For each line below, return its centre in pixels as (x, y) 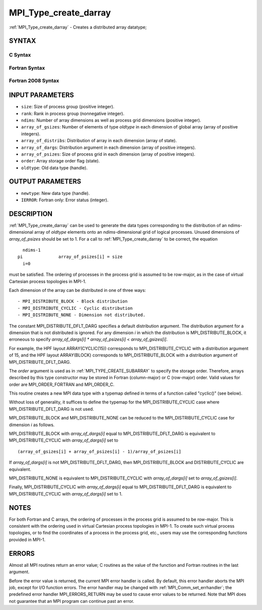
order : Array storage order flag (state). (60, 161)
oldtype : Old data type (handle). (54, 168)
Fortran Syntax (27, 68)
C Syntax (20, 55)
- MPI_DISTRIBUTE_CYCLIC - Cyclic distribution (75, 308)
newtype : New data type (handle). (55, 193)
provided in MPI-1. (27, 539)
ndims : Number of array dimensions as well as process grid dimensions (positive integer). (111, 120)
